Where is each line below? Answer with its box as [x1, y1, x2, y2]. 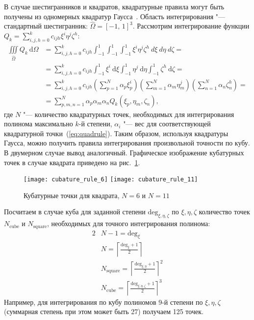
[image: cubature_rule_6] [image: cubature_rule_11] [24, 176, 198, 183]
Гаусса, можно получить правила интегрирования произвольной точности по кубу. [4, 138, 250, 148]
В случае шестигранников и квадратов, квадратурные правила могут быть [4, 1, 225, 11]
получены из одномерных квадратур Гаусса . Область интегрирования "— [4, 11, 225, 21]
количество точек [199, 206, 250, 217]
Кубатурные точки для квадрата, [24, 190, 120, 200]
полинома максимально [4, 118, 73, 129]
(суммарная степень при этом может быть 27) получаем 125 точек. [4, 306, 203, 317]
